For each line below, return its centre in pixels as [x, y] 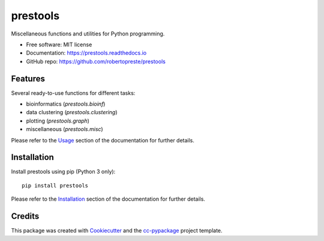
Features [28, 78]
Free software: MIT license [59, 44]
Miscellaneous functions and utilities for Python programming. [88, 34]
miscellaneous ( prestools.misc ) [64, 129]
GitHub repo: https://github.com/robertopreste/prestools [96, 61]
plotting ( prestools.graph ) [58, 121]
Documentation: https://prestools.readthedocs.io [86, 53]
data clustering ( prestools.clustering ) [72, 112]
